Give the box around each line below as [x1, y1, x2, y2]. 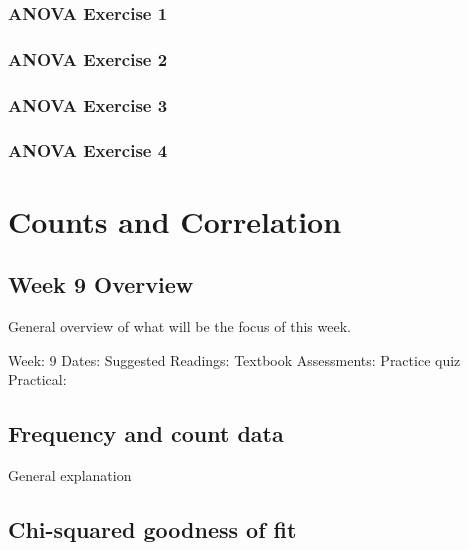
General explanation [8, 464, 132, 485]
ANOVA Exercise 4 [8, 138, 168, 163]
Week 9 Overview [8, 269, 194, 300]
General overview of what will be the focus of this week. [8, 315, 351, 336]
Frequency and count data [8, 418, 284, 449]
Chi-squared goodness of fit [8, 513, 297, 544]
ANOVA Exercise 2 [8, 46, 168, 71]
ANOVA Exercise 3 [8, 92, 168, 117]
